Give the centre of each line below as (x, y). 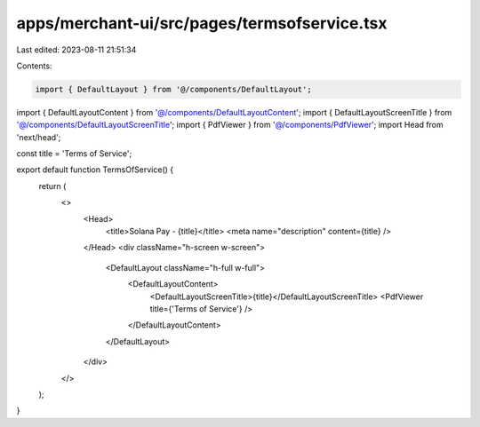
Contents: (34, 66)
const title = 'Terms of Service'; (74, 154)
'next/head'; (39, 137)
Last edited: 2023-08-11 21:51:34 (76, 50)
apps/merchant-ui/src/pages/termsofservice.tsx (202, 23)
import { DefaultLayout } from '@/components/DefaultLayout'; (173, 89)
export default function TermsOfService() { (95, 170)
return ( (52, 186)
